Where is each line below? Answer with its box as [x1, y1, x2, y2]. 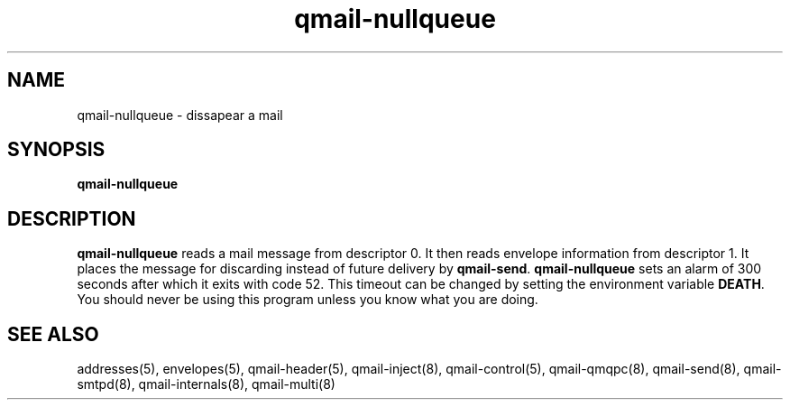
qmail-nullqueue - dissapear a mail [77, 106, 283, 123]
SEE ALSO [7, 322, 99, 346]
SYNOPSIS [7, 138, 106, 162]
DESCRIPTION [7, 207, 136, 230]
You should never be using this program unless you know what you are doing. [77, 291, 538, 308]
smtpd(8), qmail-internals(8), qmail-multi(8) [77, 376, 335, 393]
